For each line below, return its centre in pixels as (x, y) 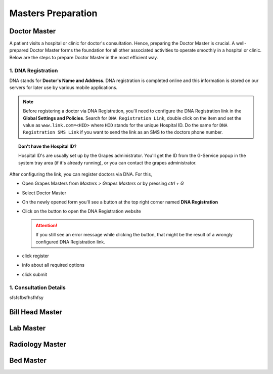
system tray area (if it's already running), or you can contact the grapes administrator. (107, 162)
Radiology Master (38, 344)
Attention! (47, 225)
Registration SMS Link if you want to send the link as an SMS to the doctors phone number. (123, 132)
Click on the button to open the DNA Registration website (81, 211)
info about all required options (53, 265)
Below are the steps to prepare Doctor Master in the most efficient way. (84, 57)
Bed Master (28, 360)
